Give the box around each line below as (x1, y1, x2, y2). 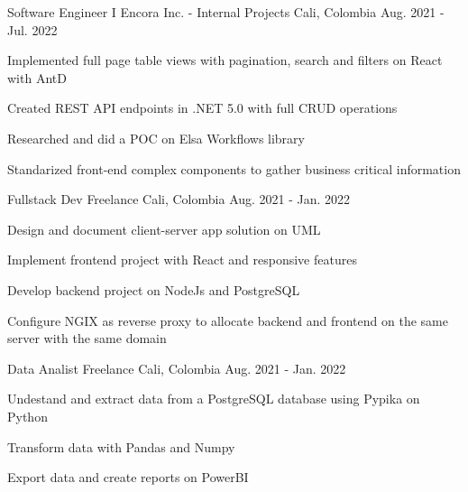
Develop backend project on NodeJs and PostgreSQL (7, 280, 300, 299)
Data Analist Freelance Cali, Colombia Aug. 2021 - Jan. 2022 (7, 358, 346, 377)
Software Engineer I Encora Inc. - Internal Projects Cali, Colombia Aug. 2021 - (7, 3, 445, 21)
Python (7, 406, 48, 425)
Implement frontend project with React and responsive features (7, 250, 357, 269)
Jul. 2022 (7, 20, 58, 39)
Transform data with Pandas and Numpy (7, 437, 235, 456)
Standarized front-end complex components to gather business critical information (7, 159, 461, 178)
